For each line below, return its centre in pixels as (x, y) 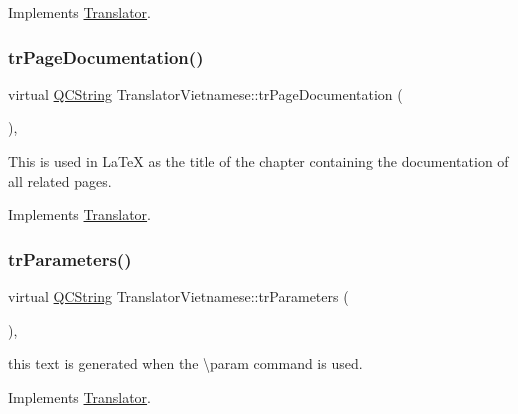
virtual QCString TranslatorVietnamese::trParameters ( (178, 296)
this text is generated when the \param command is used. (185, 363)
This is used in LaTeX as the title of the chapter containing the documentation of (258, 161)
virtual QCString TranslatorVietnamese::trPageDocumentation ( (205, 93)
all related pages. (60, 180)
